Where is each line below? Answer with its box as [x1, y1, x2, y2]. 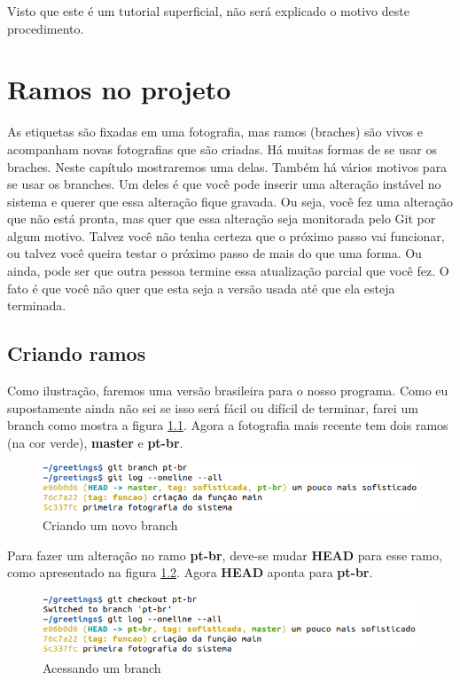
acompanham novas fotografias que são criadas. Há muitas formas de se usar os [7, 139, 437, 158]
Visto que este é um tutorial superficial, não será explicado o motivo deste [7, 2, 409, 20]
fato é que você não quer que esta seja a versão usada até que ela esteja [7, 278, 395, 297]
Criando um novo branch [43, 515, 178, 534]
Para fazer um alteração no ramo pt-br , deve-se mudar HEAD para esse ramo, [7, 545, 442, 564]
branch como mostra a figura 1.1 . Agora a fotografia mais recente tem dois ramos [7, 416, 448, 434]
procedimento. [7, 19, 84, 37]
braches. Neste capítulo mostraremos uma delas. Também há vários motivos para [7, 157, 448, 176]
